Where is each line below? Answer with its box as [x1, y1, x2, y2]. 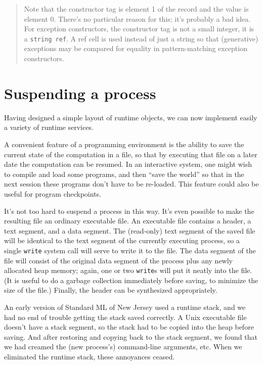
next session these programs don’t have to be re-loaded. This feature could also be [4, 178, 259, 189]
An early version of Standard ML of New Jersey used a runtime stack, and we [4, 301, 246, 312]
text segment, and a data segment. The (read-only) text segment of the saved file [4, 225, 255, 236]
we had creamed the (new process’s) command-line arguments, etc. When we [4, 341, 242, 352]
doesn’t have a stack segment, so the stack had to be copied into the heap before [4, 322, 254, 332]
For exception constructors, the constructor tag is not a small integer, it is [24, 23, 254, 34]
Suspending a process [4, 82, 156, 103]
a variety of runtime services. [4, 122, 94, 132]
